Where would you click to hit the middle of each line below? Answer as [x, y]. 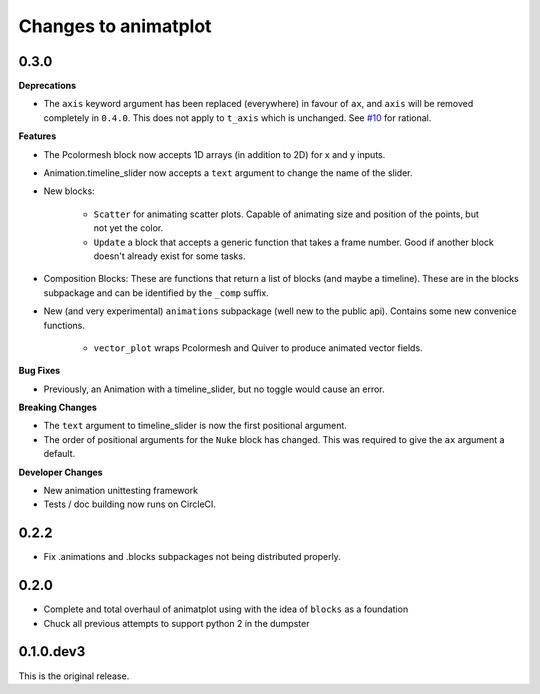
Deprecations [47, 86]
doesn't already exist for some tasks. [169, 256]
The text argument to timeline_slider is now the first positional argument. [195, 426]
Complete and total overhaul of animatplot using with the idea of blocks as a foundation [226, 609]
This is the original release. [74, 676]
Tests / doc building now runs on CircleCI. [130, 504]
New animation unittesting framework [121, 491]
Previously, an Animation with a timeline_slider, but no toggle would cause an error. [214, 389]
